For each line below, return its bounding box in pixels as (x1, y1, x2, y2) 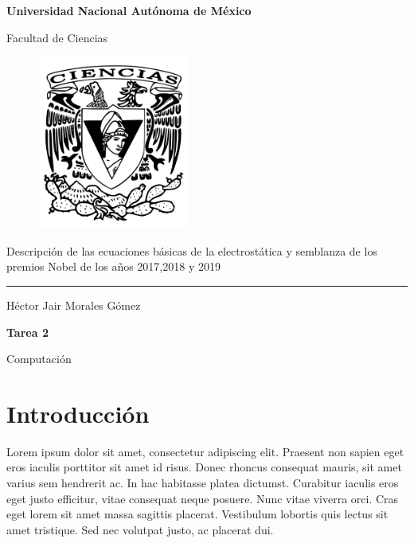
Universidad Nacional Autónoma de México (6, 2, 252, 18)
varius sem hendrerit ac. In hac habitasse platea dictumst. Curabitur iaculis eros (6, 475, 399, 491)
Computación (6, 350, 72, 367)
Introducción (6, 397, 150, 429)
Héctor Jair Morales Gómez (6, 296, 141, 313)
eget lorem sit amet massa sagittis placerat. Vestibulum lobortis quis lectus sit (6, 506, 389, 522)
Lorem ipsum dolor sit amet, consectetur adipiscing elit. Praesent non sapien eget (6, 443, 404, 459)
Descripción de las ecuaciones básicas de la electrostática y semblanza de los (6, 242, 377, 259)
